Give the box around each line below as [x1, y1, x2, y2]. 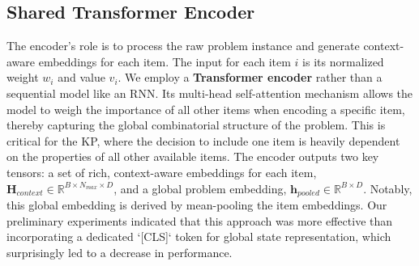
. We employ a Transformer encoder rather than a [118, 69, 383, 86]
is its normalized [302, 53, 384, 70]
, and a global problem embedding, [113, 179, 287, 196]
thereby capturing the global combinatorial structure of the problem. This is [6, 116, 386, 133]
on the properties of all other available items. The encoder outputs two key [6, 148, 379, 165]
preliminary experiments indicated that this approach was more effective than [6, 212, 393, 229]
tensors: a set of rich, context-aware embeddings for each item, [6, 163, 317, 180]
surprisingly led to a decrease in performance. [6, 243, 233, 260]
